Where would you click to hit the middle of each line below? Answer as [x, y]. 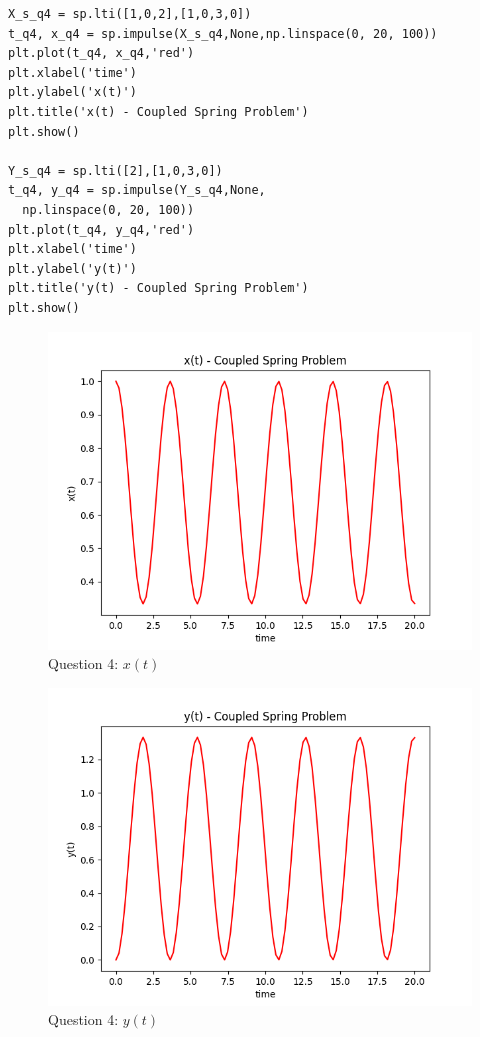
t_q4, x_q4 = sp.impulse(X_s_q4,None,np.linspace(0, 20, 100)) [223, 33]
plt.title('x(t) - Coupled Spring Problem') [158, 111]
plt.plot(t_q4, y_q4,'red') [101, 229]
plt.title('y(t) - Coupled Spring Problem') [158, 288]
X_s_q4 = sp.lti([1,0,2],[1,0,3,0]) [130, 14]
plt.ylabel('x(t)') [72, 92]
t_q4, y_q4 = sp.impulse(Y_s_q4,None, [137, 190]
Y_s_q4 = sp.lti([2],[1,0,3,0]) [115, 170]
